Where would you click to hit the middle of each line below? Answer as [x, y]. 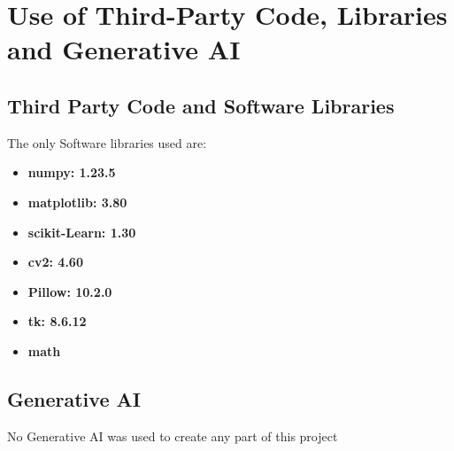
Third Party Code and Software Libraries [201, 105]
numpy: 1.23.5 [72, 172]
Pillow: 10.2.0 [70, 291]
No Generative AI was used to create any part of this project [173, 435]
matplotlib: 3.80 [77, 202]
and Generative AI [124, 49]
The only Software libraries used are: [107, 142]
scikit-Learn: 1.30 [82, 232]
